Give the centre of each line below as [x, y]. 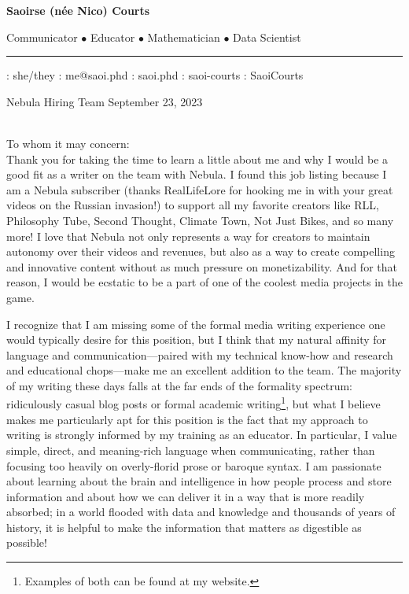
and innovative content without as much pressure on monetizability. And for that [202, 266]
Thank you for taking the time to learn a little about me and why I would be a [197, 159]
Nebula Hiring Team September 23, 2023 [105, 101]
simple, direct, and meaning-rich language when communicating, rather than [191, 450]
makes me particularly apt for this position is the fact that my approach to [187, 419]
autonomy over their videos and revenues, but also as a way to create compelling [201, 251]
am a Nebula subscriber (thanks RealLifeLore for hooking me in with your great [200, 189]
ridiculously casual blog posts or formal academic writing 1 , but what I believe [193, 403]
